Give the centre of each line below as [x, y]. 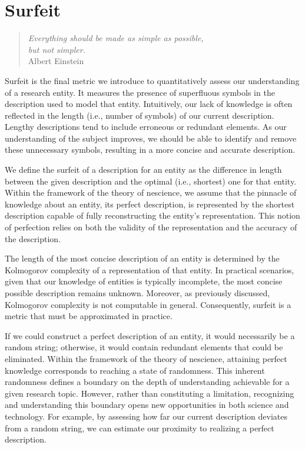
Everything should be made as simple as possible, [116, 38]
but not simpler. [57, 49]
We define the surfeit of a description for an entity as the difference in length [143, 170]
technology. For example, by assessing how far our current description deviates [146, 416]
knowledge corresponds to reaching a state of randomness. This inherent [135, 370]
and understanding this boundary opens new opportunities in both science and [147, 405]
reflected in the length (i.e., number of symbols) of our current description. [140, 115]
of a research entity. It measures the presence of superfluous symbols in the [140, 92]
